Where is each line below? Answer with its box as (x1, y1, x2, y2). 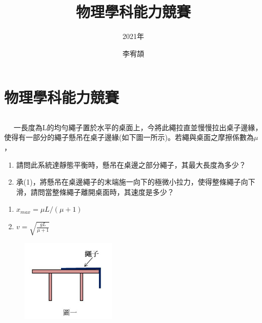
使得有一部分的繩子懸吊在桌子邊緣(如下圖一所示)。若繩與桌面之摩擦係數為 (4, 132, 254, 143)
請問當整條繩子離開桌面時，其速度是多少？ (30, 186, 174, 197)
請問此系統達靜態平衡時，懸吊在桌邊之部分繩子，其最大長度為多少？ (16, 159, 246, 170)
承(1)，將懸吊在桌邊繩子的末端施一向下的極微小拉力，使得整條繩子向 (16, 176, 248, 187)
